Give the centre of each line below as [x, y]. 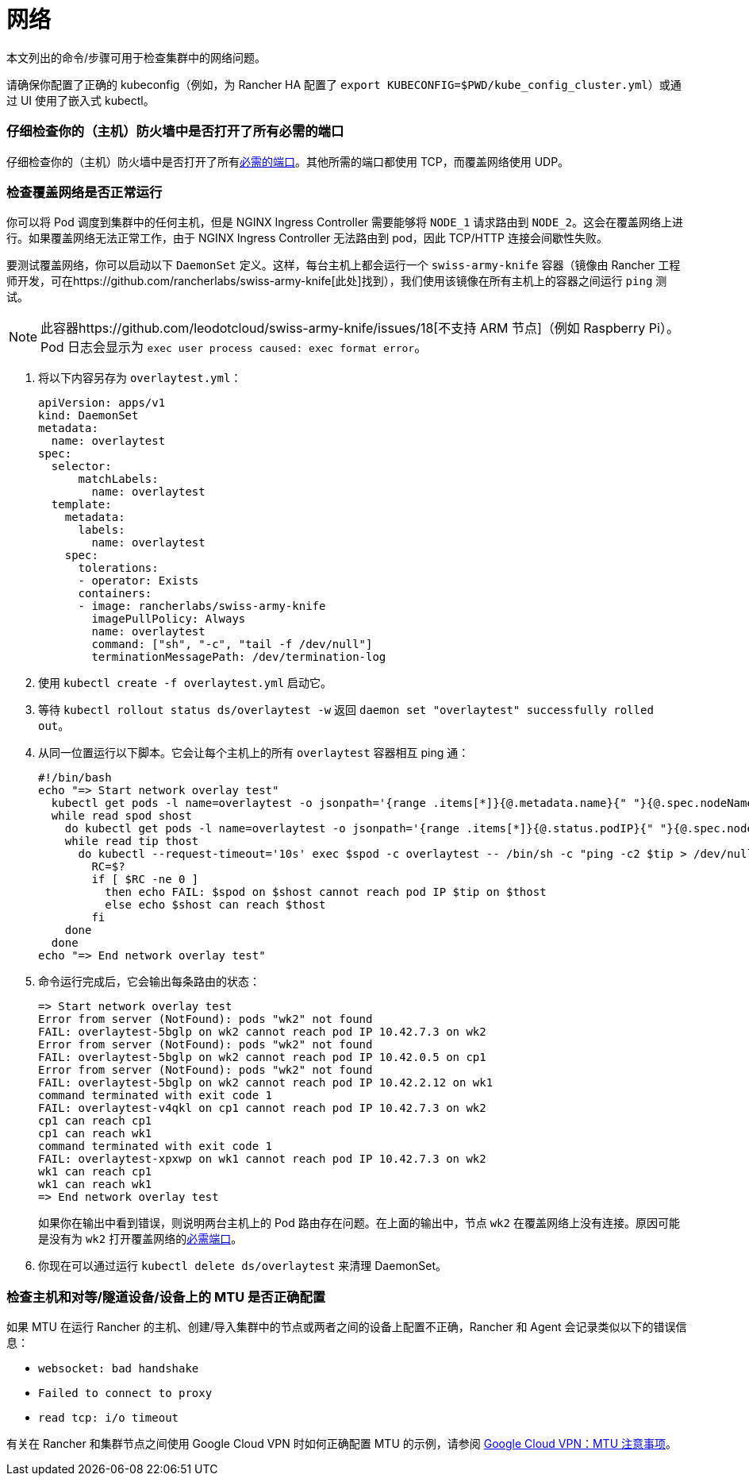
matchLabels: [118, 479]
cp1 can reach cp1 [95, 1121]
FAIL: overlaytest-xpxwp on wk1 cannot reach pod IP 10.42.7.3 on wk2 [262, 1159]
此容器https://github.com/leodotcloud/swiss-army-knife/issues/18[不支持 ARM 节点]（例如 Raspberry [343, 328]
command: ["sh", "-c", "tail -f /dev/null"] [232, 645]
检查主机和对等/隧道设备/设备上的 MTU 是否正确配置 [166, 1297]
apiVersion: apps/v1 [102, 403]
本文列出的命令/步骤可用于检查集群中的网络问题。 [136, 57]
